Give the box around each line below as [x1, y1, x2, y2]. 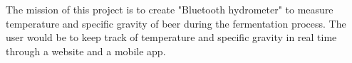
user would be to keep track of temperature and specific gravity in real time [6, 30, 337, 45]
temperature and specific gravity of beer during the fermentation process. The [6, 16, 346, 30]
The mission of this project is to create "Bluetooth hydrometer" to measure [6, 2, 333, 16]
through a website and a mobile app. [6, 43, 166, 58]
